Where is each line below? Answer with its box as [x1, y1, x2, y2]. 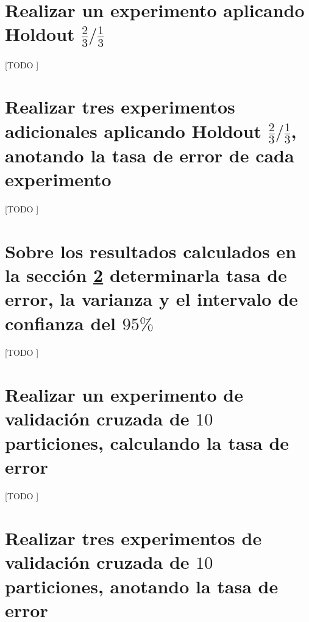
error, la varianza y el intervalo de [5, 286, 298, 311]
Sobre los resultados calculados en [5, 239, 297, 263]
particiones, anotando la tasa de [5, 573, 279, 598]
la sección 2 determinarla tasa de [5, 262, 287, 287]
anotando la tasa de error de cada [5, 143, 294, 168]
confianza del [5, 310, 116, 335]
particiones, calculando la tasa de [5, 430, 289, 455]
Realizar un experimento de [5, 382, 243, 407]
